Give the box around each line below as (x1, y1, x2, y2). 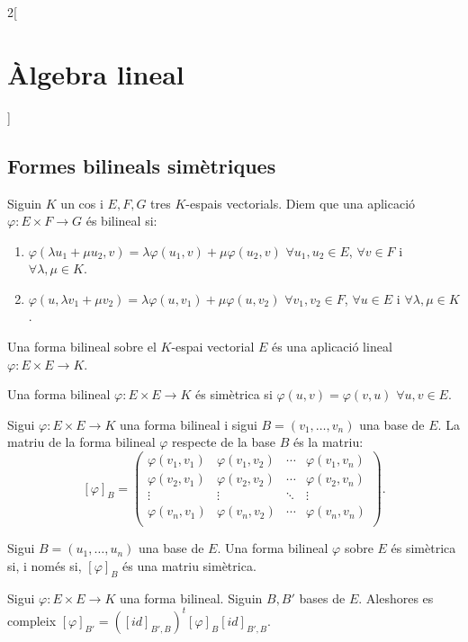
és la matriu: (292, 432, 364, 451)
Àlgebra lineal (7, 55, 184, 92)
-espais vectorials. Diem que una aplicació (185, 193, 416, 212)
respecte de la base (172, 432, 275, 451)
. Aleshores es (358, 588, 434, 607)
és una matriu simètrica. (122, 556, 256, 575)
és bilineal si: (85, 211, 157, 230)
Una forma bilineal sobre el (7, 337, 157, 356)
